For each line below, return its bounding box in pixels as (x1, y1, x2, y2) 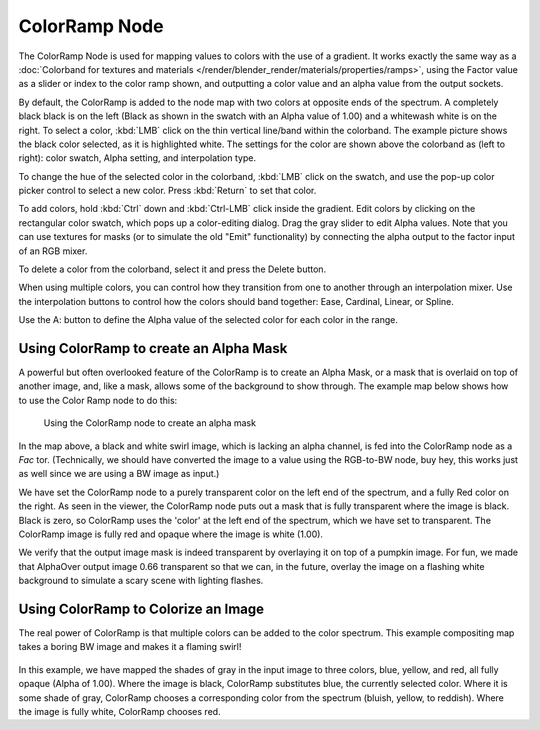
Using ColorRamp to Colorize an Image (18, 600, 265, 617)
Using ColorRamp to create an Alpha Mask (18, 340, 288, 357)
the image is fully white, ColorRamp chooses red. (18, 706, 221, 718)
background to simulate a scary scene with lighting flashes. (18, 575, 264, 587)
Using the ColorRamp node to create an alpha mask (43, 417, 257, 429)
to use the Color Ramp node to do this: (18, 394, 178, 406)
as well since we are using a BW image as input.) (18, 468, 220, 480)
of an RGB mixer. (18, 245, 88, 257)
